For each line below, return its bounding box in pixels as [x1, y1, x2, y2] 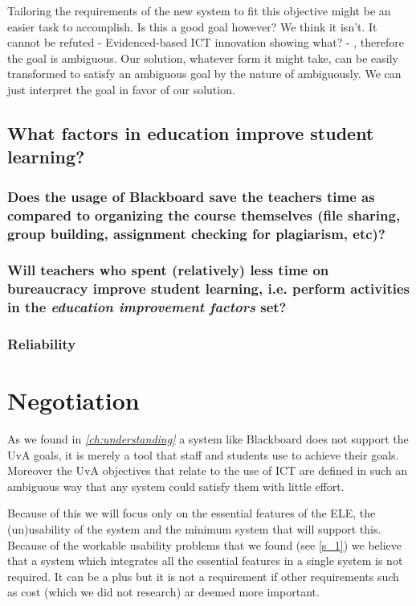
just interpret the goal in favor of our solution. [7, 80, 235, 97]
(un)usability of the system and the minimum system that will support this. [7, 521, 381, 538]
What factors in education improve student [7, 120, 374, 145]
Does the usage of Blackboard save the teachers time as [7, 186, 375, 206]
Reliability [7, 334, 76, 354]
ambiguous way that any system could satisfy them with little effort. [7, 477, 345, 494]
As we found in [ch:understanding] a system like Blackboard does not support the [7, 431, 409, 447]
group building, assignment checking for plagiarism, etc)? [7, 223, 385, 243]
